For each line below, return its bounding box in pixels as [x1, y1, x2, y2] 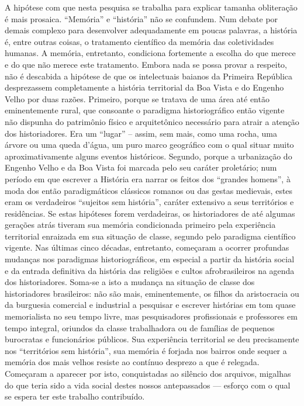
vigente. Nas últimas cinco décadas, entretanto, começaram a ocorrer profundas [5, 241, 289, 254]
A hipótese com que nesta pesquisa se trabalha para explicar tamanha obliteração [5, 1, 298, 13]
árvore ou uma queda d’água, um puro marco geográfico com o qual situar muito [5, 138, 294, 151]
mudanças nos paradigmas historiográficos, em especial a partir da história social [5, 253, 295, 265]
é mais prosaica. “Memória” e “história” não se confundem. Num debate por [5, 12, 278, 25]
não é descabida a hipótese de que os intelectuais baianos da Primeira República [5, 70, 292, 82]
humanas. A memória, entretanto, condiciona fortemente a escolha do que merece [5, 47, 296, 59]
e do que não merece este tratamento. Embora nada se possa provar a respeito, [5, 58, 287, 70]
